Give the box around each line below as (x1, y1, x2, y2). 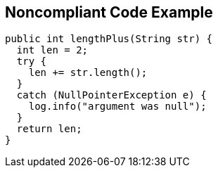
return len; (16, 123, 82, 135)
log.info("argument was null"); (28, 101, 207, 113)
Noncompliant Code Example (5, 4, 213, 21)
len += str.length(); (28, 67, 148, 79)
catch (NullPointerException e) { (16, 89, 207, 101)
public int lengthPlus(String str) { (5, 33, 213, 45)
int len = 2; (16, 44, 89, 56)
